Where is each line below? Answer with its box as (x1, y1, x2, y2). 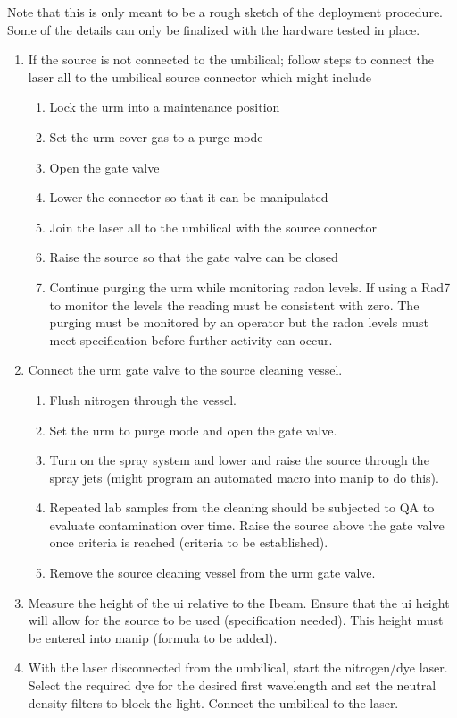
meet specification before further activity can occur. (49, 330, 333, 349)
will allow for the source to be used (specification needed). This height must (28, 611, 444, 629)
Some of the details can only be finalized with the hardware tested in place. (7, 20, 420, 38)
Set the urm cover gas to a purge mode (49, 127, 263, 146)
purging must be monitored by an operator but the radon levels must (49, 313, 428, 332)
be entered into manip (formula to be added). (28, 628, 278, 646)
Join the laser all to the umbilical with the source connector (49, 217, 377, 236)
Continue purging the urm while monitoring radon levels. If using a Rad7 (49, 277, 451, 296)
